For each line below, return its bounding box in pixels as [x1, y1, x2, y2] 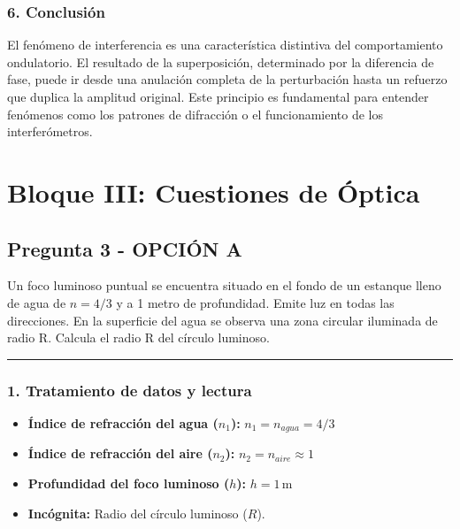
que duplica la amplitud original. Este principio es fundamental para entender [7, 88, 429, 105]
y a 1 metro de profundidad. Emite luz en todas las [116, 293, 395, 311]
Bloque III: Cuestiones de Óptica [7, 173, 420, 210]
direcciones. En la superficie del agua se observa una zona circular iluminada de [7, 310, 438, 329]
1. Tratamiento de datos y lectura [7, 379, 252, 401]
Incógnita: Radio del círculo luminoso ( [27, 503, 248, 522]
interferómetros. [7, 122, 93, 141]
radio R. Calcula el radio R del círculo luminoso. [7, 328, 270, 347]
